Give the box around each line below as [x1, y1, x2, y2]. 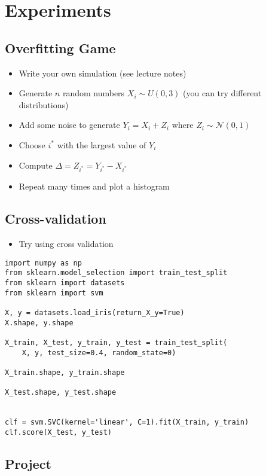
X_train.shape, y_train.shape [5, 368, 125, 377]
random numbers [62, 87, 125, 99]
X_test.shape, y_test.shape [5, 388, 117, 397]
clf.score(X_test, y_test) [5, 428, 112, 437]
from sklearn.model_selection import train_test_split [5, 268, 228, 277]
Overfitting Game [5, 38, 116, 57]
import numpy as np [5, 258, 82, 267]
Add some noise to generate [19, 118, 120, 131]
